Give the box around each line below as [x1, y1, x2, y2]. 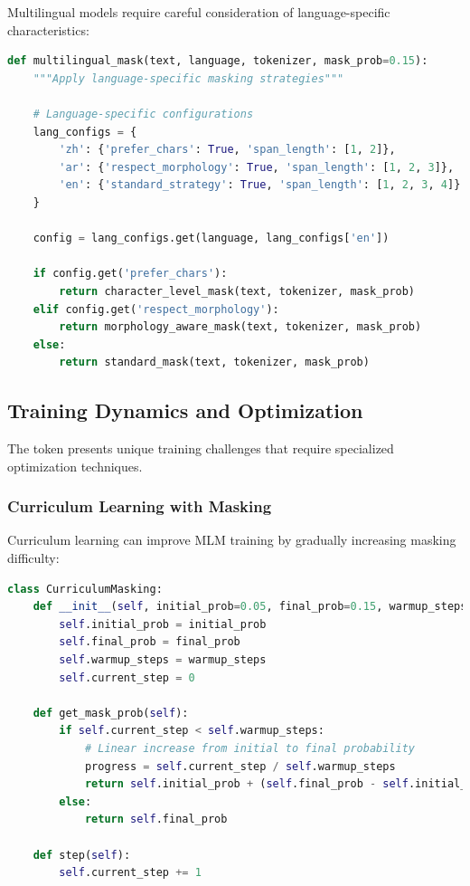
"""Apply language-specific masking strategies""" [33, 71, 344, 85]
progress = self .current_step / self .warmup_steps [84, 759, 396, 773]
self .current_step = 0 [59, 671, 195, 684]
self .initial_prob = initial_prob [59, 617, 267, 631]
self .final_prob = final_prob [59, 635, 240, 649]
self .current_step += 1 [59, 866, 202, 880]
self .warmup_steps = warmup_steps [59, 653, 267, 667]
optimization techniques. [7, 456, 143, 475]
